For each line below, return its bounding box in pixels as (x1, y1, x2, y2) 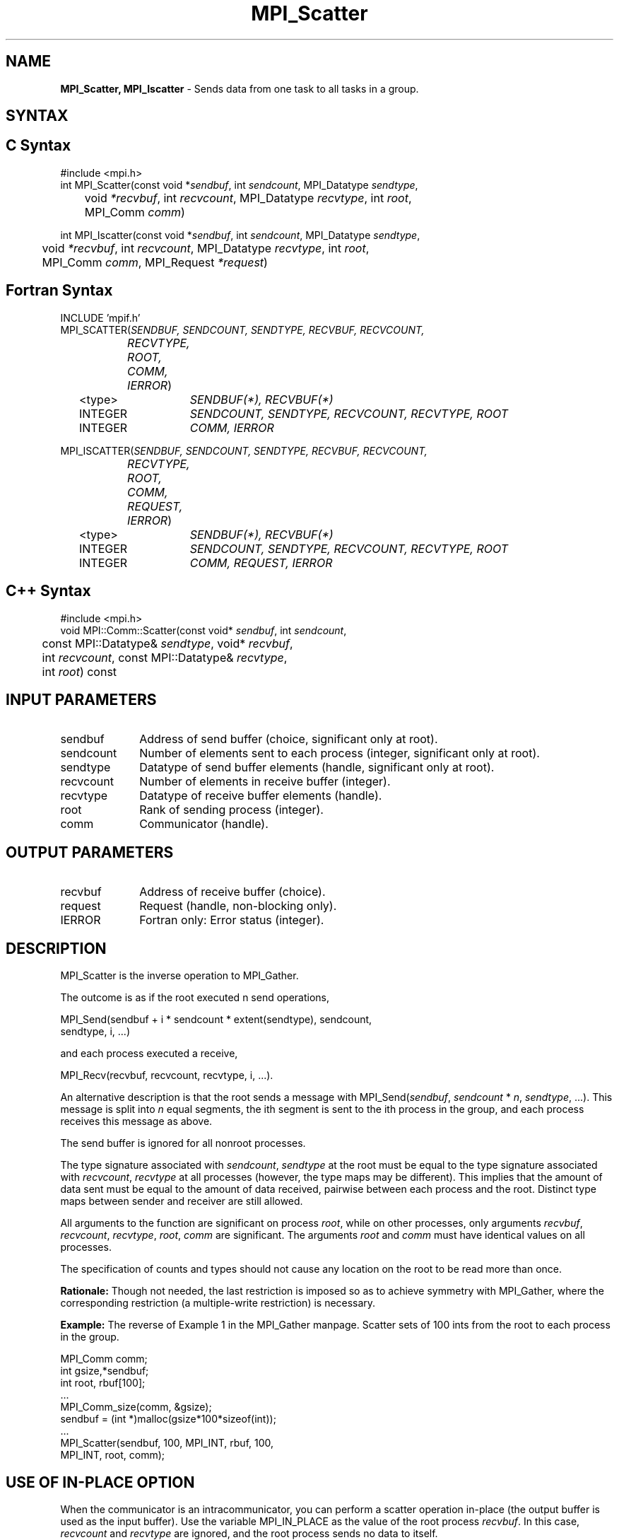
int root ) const (42, 664, 117, 679)
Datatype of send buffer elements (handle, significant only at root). (139, 760, 495, 775)
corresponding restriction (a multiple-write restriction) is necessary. (60, 1297, 376, 1309)
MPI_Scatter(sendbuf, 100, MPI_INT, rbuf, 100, (60, 1437, 274, 1449)
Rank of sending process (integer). (139, 803, 324, 817)
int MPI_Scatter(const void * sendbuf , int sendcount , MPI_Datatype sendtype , (60, 178, 418, 191)
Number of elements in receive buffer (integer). (139, 774, 391, 789)
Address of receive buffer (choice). (139, 885, 326, 899)
